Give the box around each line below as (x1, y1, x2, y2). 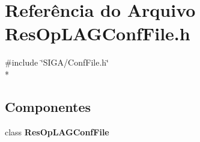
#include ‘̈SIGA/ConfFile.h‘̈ (5, 56, 109, 69)
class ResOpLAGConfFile (5, 125, 109, 138)
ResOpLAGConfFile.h (5, 21, 190, 46)
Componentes (5, 97, 91, 116)
